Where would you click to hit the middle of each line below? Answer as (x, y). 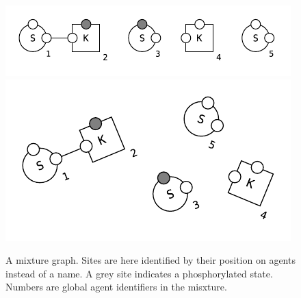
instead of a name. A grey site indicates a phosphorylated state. (139, 273)
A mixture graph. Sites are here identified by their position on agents (150, 260)
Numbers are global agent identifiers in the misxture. (116, 287)
